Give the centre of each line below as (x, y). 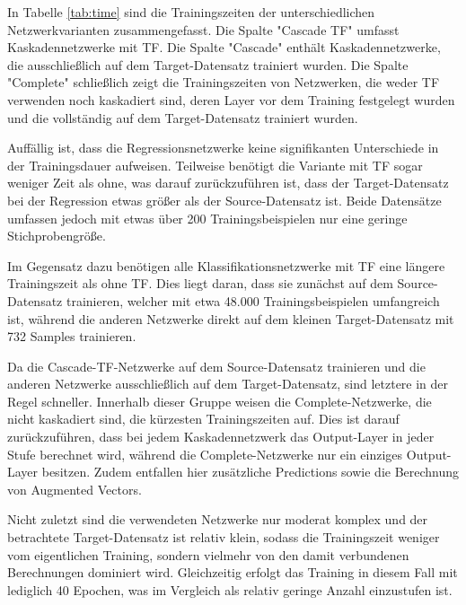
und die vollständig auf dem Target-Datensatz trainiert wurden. (183, 117)
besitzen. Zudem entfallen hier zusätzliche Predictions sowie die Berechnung (251, 472)
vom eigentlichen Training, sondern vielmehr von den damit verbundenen (208, 554)
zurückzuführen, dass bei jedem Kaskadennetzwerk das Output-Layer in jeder (221, 437)
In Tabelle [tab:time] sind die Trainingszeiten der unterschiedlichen (191, 12)
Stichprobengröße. (57, 236)
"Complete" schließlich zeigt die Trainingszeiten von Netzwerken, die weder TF (224, 82)
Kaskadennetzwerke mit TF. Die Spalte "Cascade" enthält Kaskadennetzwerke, (224, 47)
